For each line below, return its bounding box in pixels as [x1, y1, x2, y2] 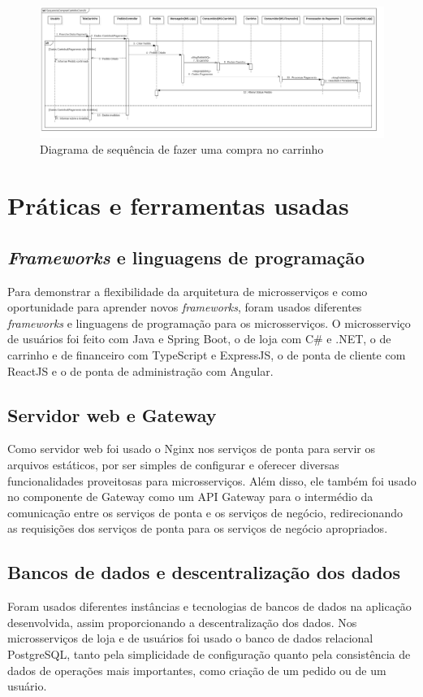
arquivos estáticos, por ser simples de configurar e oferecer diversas [7, 456, 339, 473]
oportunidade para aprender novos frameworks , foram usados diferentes [7, 298, 362, 316]
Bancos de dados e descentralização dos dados [7, 560, 400, 585]
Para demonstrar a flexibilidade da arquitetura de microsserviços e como [7, 282, 368, 299]
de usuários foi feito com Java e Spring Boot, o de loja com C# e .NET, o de [7, 330, 391, 347]
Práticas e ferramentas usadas [7, 189, 349, 222]
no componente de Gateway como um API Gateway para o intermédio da [7, 488, 373, 505]
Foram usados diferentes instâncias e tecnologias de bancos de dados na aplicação [7, 598, 412, 615]
